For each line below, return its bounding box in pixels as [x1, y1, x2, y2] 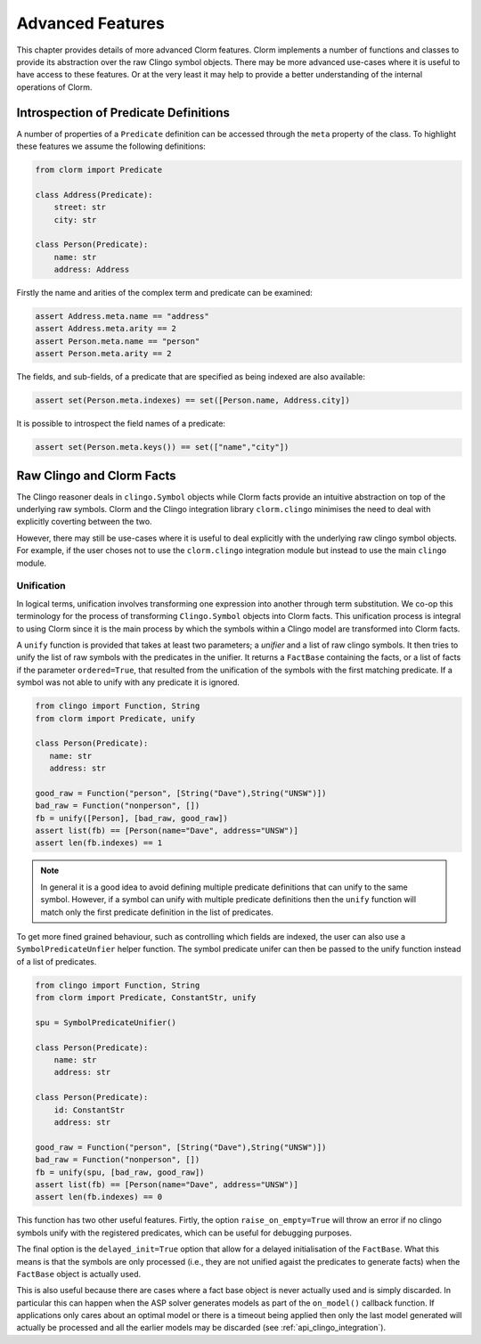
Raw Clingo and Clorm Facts [16, 468, 177, 483]
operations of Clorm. [16, 81, 93, 93]
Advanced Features [16, 13, 165, 33]
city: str [53, 215, 97, 224]
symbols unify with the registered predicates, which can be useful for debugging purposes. [16, 1227, 352, 1238]
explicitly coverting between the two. [16, 517, 152, 527]
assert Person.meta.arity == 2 [35, 348, 173, 359]
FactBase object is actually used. [16, 1268, 142, 1279]
